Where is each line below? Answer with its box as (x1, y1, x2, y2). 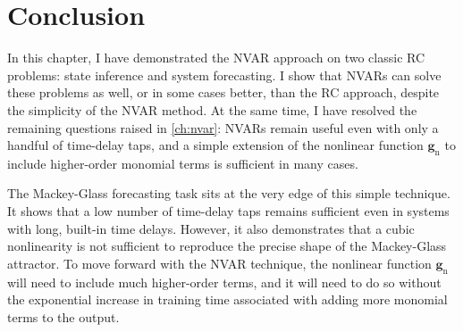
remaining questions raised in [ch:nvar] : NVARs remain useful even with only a (7, 118, 439, 137)
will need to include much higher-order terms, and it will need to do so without (7, 272, 442, 291)
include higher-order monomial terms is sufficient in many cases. (7, 154, 358, 172)
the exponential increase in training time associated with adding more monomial (7, 290, 448, 309)
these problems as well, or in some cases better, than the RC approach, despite (7, 83, 440, 102)
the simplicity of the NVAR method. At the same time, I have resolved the (7, 100, 417, 119)
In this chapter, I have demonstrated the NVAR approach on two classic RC (7, 48, 425, 67)
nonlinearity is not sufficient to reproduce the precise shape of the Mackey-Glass (7, 237, 447, 255)
